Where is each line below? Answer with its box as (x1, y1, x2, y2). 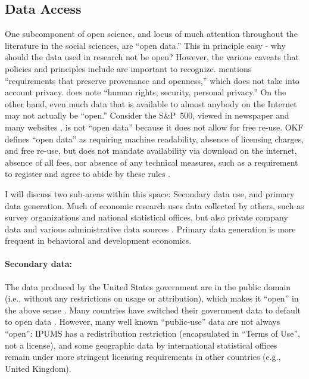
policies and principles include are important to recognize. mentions (5, 62, 252, 74)
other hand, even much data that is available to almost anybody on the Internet (5, 97, 297, 110)
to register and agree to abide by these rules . (5, 167, 171, 180)
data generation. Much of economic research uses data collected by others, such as (5, 199, 304, 212)
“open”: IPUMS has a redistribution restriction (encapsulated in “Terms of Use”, (5, 327, 300, 340)
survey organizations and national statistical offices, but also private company (5, 211, 288, 223)
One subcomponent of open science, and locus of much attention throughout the (5, 27, 298, 40)
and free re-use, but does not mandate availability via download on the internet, (5, 144, 297, 157)
